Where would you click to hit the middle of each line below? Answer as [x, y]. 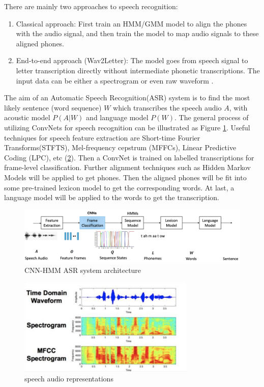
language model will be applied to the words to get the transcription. [112, 197]
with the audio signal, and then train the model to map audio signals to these [137, 33]
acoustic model [27, 117]
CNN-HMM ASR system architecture [83, 270]
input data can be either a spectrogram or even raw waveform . [115, 80]
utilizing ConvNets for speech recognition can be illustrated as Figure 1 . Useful [127, 127]
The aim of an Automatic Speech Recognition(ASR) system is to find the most [127, 98]
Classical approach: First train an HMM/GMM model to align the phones [131, 23]
